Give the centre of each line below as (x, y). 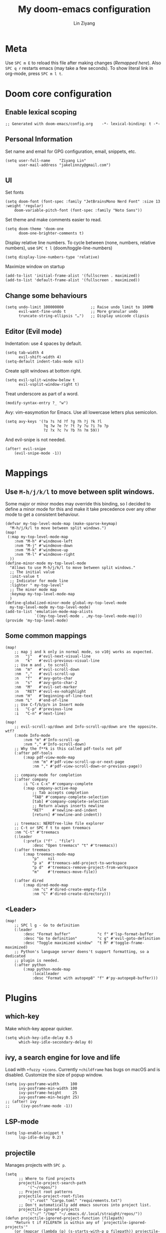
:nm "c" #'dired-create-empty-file (69, 889)
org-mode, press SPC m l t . (34, 73)
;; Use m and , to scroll (41, 665)
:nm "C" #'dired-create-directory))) (71, 894)
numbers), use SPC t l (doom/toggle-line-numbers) (59, 248)
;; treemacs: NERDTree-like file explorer (59, 823)
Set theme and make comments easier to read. (53, 220)
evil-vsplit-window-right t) (49, 384)
